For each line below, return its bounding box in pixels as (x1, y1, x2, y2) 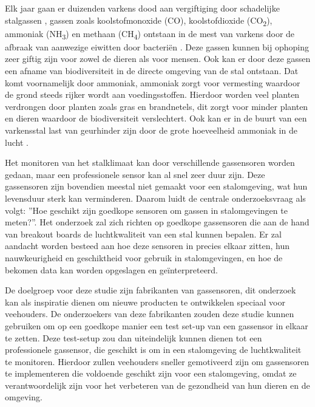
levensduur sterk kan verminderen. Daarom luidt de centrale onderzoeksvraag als (5, 191, 306, 204)
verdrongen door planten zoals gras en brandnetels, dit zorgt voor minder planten (5, 100, 308, 112)
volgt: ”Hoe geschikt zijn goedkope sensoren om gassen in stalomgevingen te (5, 203, 288, 216)
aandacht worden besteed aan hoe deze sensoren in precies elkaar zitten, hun (5, 239, 290, 252)
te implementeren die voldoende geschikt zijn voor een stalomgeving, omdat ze (5, 367, 297, 380)
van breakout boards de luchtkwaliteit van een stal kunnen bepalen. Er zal (5, 227, 282, 240)
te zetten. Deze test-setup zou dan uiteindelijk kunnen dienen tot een (5, 331, 262, 344)
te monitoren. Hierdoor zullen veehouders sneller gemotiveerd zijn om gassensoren (5, 355, 310, 368)
